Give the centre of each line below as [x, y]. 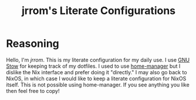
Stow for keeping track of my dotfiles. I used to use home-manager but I [93, 66]
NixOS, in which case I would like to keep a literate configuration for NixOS [96, 78]
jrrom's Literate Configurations [99, 11]
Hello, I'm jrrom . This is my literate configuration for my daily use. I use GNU [98, 60]
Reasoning [33, 44]
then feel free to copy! [33, 91]
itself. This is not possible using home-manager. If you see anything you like [98, 85]
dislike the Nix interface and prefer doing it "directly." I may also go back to [97, 72]
